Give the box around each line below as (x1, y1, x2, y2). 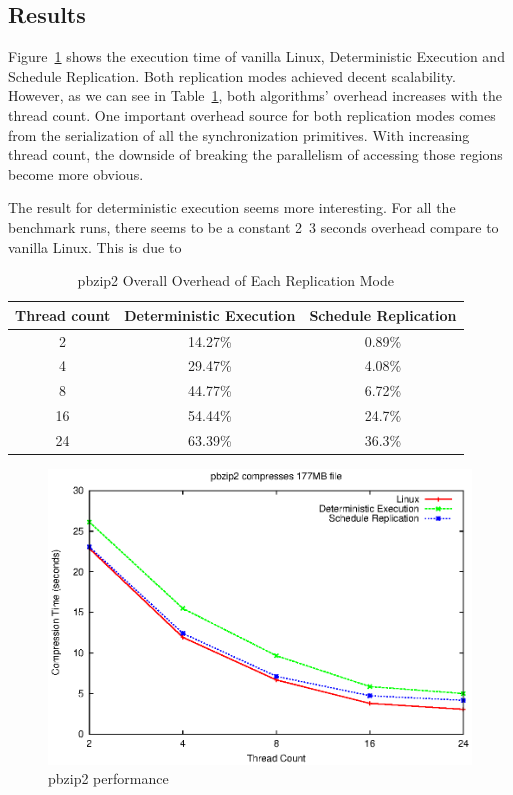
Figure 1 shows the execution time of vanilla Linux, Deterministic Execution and (8, 46, 505, 67)
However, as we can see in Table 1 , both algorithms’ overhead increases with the (8, 85, 502, 106)
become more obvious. (8, 163, 144, 184)
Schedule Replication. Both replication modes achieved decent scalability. (8, 65, 456, 86)
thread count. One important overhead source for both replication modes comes (8, 104, 496, 125)
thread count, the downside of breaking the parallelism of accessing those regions (8, 144, 503, 165)
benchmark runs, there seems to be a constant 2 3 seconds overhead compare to (8, 216, 499, 237)
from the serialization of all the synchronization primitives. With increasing (8, 124, 470, 145)
